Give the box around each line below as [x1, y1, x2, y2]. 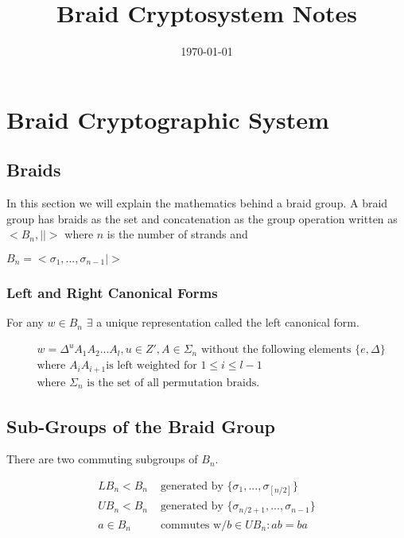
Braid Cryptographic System [6, 103, 329, 135]
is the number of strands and [107, 226, 248, 242]
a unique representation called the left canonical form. [96, 314, 359, 331]
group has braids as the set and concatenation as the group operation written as [6, 210, 398, 226]
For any [6, 314, 44, 331]
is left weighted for [106, 360, 197, 372]
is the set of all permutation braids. [87, 377, 260, 389]
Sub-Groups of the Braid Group [6, 413, 276, 438]
